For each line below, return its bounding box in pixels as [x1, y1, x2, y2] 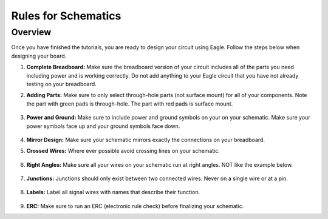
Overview [11, 27, 52, 38]
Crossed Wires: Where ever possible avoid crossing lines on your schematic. [26, 147, 220, 155]
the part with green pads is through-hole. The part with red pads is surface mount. [26, 100, 233, 107]
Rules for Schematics [11, 9, 121, 22]
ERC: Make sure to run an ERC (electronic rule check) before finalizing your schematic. [26, 202, 244, 209]
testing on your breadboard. [26, 80, 97, 87]
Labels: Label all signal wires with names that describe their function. [26, 189, 200, 196]
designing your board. [11, 52, 67, 59]
